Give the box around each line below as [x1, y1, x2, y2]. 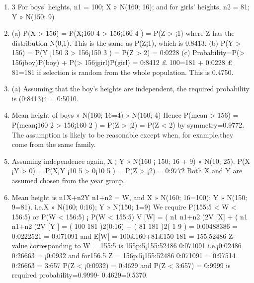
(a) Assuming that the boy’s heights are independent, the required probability [11, 83, 250, 94]
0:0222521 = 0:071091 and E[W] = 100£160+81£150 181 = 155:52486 [11, 230, 227, 241]
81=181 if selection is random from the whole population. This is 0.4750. [11, 67, 234, 77]
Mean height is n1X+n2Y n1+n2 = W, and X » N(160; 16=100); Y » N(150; [11, 192, 248, 202]
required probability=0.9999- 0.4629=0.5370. [11, 270, 148, 280]
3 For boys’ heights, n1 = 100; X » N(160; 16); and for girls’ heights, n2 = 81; [11, 1, 250, 11]
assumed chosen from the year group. [11, 175, 125, 185]
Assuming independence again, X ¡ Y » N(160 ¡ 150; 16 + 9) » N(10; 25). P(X [11, 155, 250, 166]
